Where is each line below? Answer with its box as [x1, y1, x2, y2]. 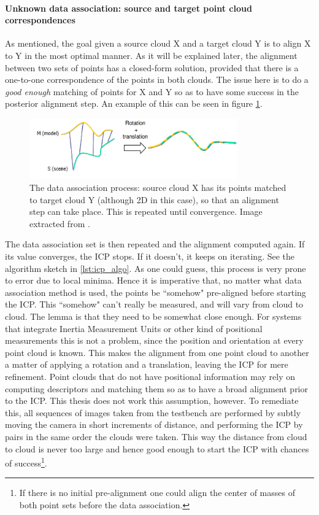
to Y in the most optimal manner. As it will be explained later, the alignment [5, 48, 298, 61]
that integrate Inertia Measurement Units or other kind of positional [5, 322, 263, 335]
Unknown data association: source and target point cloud [5, 1, 252, 14]
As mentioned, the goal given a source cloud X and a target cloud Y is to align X [5, 37, 311, 50]
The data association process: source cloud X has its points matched [29, 181, 286, 194]
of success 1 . [5, 455, 47, 469]
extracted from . [29, 217, 90, 230]
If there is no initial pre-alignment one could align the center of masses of [19, 486, 295, 499]
